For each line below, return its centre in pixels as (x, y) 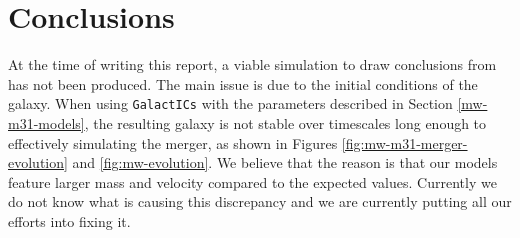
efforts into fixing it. (69, 220)
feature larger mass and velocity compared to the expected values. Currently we (252, 181)
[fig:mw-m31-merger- (404, 142)
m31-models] (46, 122)
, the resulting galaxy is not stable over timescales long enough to (285, 122)
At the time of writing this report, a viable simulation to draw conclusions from (252, 64)
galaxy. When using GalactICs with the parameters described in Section (230, 103)
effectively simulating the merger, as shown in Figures (173, 142)
